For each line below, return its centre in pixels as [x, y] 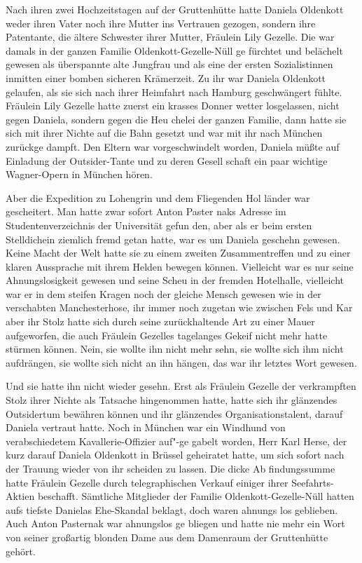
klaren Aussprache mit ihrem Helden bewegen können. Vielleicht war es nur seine [180, 266]
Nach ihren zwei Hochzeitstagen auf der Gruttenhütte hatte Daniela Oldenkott [175, 9]
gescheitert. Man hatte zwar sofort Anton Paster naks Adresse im [146, 211]
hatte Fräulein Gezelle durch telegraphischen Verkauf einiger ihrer [147, 482]
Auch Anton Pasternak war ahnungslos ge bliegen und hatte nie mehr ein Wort [175, 523]
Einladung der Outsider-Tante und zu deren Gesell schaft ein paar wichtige [167, 160]
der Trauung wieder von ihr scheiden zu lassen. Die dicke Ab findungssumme [170, 468]
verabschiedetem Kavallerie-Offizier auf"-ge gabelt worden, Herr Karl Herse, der [176, 441]
